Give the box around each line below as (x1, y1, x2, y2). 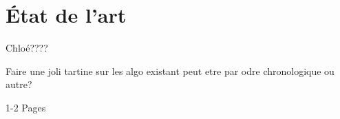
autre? (6, 77, 32, 91)
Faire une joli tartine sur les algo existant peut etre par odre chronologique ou (6, 63, 334, 78)
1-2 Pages (6, 100, 46, 114)
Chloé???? (6, 41, 48, 55)
